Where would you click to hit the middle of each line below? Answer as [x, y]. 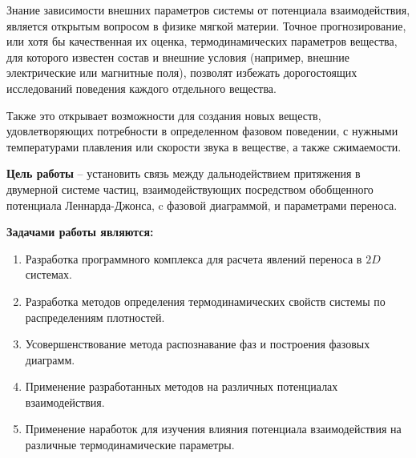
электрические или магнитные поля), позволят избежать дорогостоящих [182, 72]
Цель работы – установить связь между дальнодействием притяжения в [184, 173]
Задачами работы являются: [80, 232]
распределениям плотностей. [95, 317]
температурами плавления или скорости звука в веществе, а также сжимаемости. [204, 146]
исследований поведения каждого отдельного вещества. [141, 88]
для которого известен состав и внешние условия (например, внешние [178, 56]
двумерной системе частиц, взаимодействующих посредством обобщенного [190, 189]
